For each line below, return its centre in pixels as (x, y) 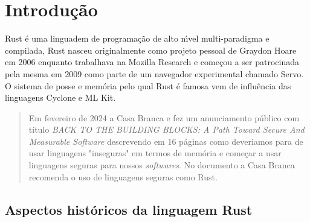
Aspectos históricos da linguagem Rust (129, 209)
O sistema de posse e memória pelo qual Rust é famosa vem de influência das (148, 85)
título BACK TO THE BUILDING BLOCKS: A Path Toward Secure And (166, 129)
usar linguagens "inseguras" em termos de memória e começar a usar (155, 153)
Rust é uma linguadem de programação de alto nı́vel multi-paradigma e (137, 38)
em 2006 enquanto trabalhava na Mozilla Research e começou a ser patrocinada (152, 62)
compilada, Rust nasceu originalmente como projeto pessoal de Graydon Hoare (151, 50)
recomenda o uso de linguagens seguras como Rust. (123, 176)
